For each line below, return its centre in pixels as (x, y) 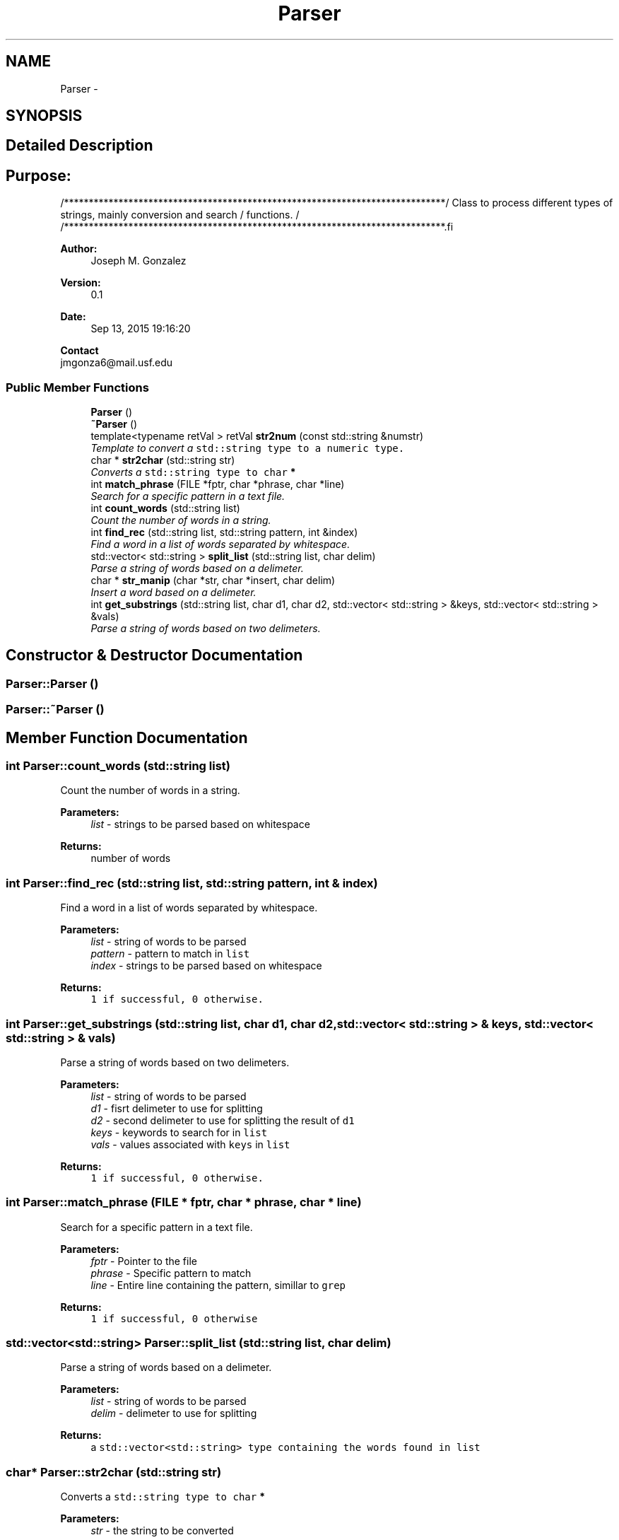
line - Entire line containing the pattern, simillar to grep (218, 1285)
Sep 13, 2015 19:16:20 (141, 329)
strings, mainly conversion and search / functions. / (180, 215)
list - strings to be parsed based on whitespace (200, 824)
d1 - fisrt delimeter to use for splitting (177, 1108)
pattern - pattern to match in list (170, 954)
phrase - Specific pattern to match (171, 1273)
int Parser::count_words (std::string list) (118, 766)
